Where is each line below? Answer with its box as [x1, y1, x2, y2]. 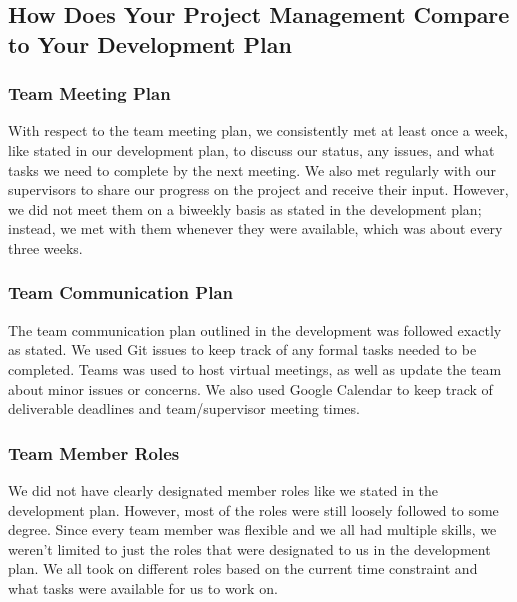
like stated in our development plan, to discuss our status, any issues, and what [8, 139, 495, 160]
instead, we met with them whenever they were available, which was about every [8, 218, 503, 239]
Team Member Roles [8, 440, 180, 465]
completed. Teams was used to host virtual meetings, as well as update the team [8, 358, 502, 379]
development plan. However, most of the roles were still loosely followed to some [8, 499, 499, 520]
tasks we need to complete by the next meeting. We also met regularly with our [8, 159, 496, 180]
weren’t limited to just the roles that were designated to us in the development [8, 538, 491, 559]
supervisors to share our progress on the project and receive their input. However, [8, 179, 509, 200]
